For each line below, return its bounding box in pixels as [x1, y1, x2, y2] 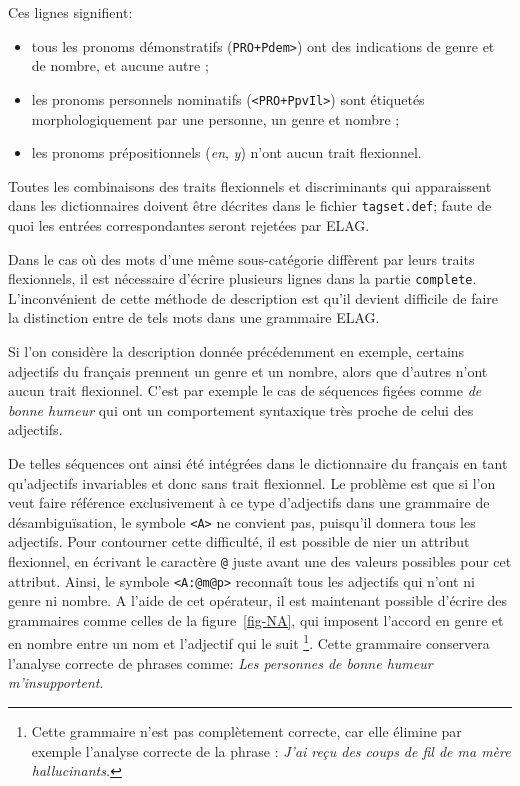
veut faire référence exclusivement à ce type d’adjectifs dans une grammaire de [8, 492, 490, 513]
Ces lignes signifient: [8, 2, 133, 22]
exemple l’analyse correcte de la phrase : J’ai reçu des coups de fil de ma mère [31, 740, 511, 761]
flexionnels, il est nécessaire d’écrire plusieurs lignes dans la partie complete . [8, 268, 477, 289]
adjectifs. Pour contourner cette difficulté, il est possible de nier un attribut [8, 531, 470, 552]
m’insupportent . [8, 672, 104, 693]
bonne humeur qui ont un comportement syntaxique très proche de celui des [8, 399, 474, 420]
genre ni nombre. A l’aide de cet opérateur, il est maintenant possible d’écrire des [8, 590, 508, 611]
